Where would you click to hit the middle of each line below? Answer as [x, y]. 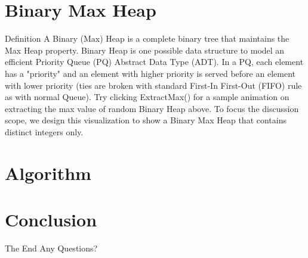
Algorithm [48, 172]
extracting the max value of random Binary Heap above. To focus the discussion [152, 108]
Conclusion [51, 220]
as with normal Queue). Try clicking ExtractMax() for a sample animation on [147, 97]
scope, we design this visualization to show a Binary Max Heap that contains [146, 120]
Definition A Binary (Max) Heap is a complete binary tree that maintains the [147, 38]
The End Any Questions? [51, 248]
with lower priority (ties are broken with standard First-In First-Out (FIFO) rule [153, 85]
